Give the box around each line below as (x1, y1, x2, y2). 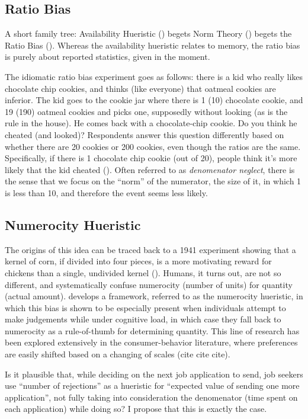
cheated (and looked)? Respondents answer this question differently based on (5, 128, 284, 140)
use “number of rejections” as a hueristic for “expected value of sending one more (5, 379, 300, 392)
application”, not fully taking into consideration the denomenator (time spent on (5, 391, 298, 403)
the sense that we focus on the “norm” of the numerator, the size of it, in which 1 (5, 175, 301, 187)
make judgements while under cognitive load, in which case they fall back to (5, 313, 281, 325)
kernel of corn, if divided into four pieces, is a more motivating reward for (5, 255, 272, 267)
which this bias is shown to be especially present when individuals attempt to (5, 301, 286, 314)
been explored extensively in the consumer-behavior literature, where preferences (5, 336, 298, 348)
